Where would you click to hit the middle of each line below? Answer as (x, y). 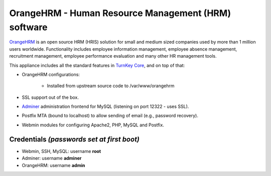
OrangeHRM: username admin (53, 165)
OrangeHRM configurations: (51, 74)
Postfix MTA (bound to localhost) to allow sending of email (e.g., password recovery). (110, 116)
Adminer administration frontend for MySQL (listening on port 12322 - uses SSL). (105, 107)
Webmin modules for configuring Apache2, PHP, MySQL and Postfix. (93, 125)
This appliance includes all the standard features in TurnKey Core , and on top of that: (97, 65)
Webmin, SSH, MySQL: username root (61, 151)
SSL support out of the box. (50, 97)
